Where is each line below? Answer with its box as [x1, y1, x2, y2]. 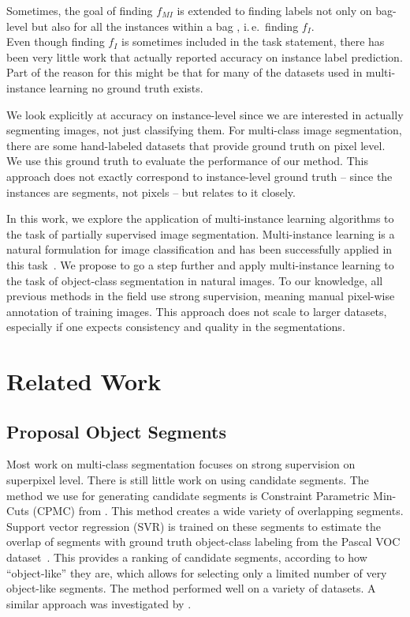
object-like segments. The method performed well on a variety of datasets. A [6, 580, 376, 596]
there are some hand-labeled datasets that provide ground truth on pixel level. [6, 137, 386, 153]
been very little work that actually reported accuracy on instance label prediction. [6, 48, 403, 65]
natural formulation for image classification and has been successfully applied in [6, 241, 393, 258]
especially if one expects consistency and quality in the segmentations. [6, 318, 345, 335]
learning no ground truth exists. [49, 79, 203, 96]
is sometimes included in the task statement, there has [121, 33, 385, 50]
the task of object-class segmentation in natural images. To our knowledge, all [6, 272, 383, 288]
